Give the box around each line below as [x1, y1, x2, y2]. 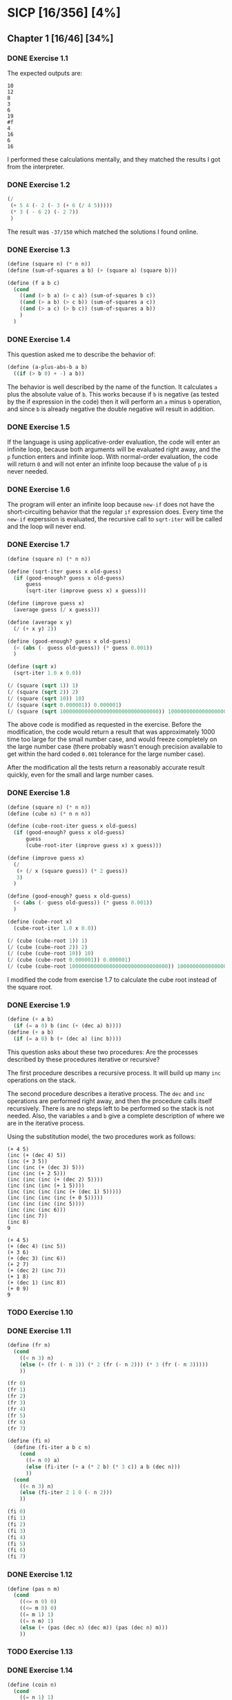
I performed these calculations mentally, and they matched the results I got [7, 155, 221, 164]
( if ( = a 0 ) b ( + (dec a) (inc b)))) [13, 1035, 122, 1042]
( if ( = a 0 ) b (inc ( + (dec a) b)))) [13, 1023, 122, 1030]
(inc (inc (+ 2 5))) [7, 1170, 67, 1177]
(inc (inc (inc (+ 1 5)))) [7, 1182, 85, 1189]
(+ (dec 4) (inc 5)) [7, 1242, 67, 1249]
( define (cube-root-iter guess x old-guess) [7, 823, 137, 830]
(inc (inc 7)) [7, 1212, 48, 1220]
